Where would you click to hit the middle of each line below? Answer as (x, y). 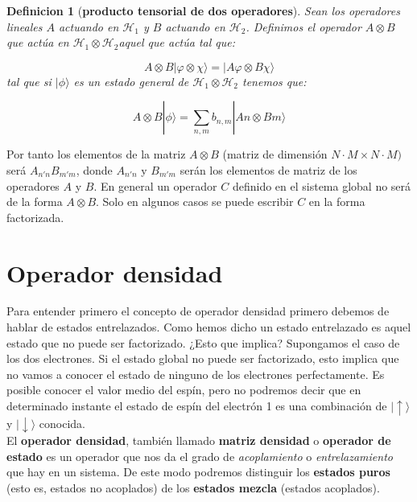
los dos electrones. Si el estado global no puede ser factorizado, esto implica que (203, 358)
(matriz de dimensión (275, 154)
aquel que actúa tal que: (177, 42)
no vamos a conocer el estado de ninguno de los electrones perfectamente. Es (196, 374)
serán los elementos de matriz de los (268, 169)
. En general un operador (155, 185)
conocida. (62, 423)
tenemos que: (274, 81)
